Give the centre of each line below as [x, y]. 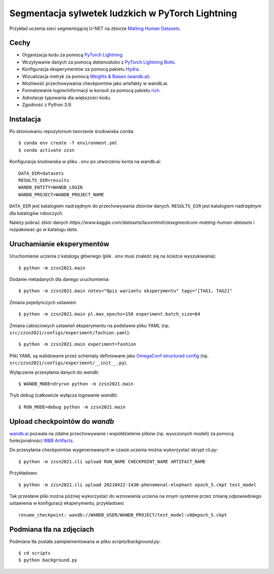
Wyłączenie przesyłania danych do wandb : [54, 372]
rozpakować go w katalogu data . [44, 230]
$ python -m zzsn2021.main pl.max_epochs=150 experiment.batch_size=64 [109, 314]
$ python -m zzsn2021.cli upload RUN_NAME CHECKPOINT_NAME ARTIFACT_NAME [112, 461]
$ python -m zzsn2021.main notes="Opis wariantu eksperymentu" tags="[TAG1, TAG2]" [126, 291]
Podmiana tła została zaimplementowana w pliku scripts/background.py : [85, 541]
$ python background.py [48, 560]
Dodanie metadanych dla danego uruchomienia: [60, 279]
